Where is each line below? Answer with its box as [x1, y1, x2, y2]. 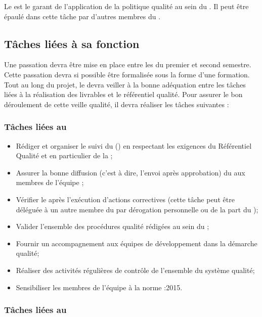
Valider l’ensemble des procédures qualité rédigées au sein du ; [16, 221, 209, 232]
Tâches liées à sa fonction [4, 35, 140, 51]
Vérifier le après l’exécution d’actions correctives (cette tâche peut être [16, 194, 235, 204]
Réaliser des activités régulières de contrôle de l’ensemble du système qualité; [16, 264, 255, 275]
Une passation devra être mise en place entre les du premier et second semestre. [4, 59, 251, 70]
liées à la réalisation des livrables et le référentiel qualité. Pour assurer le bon [4, 89, 243, 100]
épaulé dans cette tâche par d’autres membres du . [4, 11, 161, 21]
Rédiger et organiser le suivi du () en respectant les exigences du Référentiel [16, 140, 252, 151]
